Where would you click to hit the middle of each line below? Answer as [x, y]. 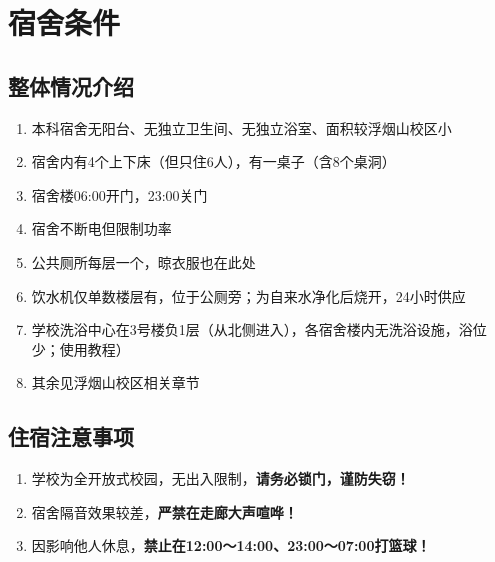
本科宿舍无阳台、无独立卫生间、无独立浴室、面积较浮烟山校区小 [241, 127]
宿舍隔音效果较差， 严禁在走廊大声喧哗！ [164, 511]
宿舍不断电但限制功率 [101, 228]
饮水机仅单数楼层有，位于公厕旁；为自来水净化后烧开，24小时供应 [248, 295]
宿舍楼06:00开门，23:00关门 [119, 194]
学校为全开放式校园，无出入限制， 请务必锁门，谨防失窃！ [220, 478]
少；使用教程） [80, 348]
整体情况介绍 [71, 85]
